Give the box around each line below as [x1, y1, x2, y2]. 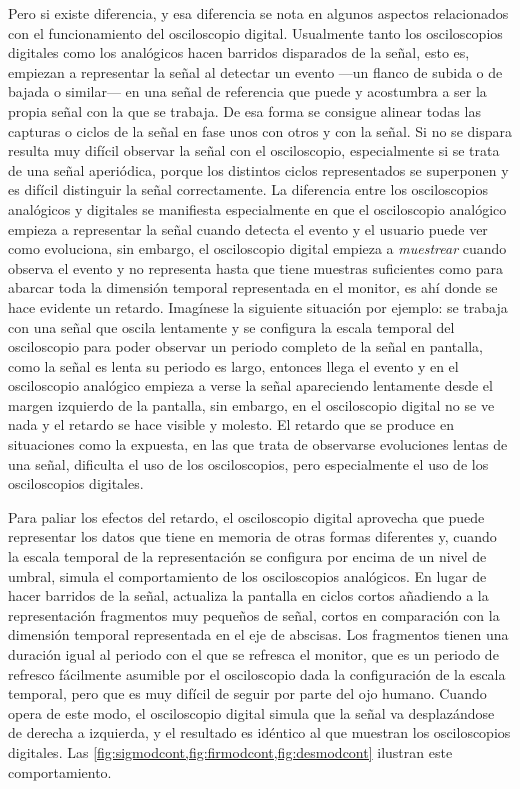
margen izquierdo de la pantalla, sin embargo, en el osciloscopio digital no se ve [8, 394, 495, 415]
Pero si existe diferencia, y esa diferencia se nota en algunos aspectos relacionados [8, 3, 509, 23]
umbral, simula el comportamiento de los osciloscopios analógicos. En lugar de [8, 565, 487, 586]
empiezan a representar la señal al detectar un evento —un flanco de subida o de [8, 61, 503, 82]
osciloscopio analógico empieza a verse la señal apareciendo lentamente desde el [8, 375, 493, 396]
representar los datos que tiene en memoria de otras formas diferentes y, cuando [8, 526, 497, 547]
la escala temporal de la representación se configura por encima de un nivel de [8, 546, 487, 567]
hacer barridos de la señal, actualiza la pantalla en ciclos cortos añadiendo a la [8, 585, 489, 606]
